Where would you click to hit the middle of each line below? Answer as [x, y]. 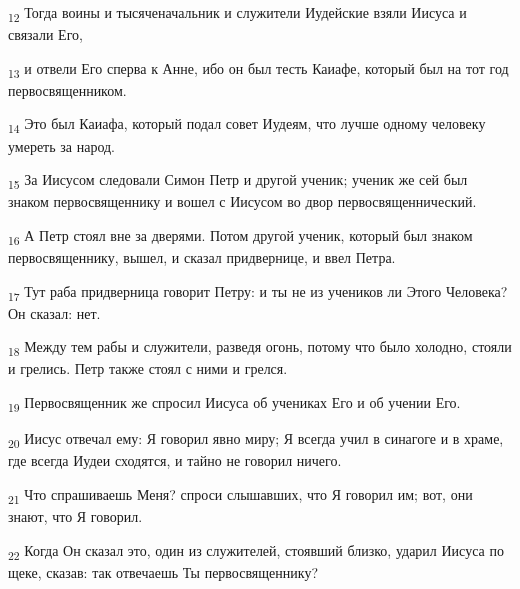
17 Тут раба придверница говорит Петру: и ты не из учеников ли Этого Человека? [258, 292]
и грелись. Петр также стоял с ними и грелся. [148, 368]
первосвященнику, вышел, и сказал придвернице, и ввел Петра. [202, 257]
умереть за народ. [61, 145]
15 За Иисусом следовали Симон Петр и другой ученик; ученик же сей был [238, 180]
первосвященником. [67, 89]
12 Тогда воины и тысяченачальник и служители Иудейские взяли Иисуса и [237, 13]
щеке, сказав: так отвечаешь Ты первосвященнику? [163, 571]
